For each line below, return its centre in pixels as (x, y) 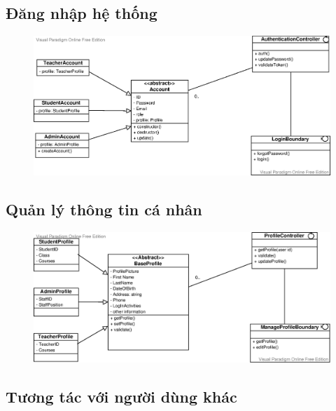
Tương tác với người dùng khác (121, 396)
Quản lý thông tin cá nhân (104, 209)
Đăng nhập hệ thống (82, 13)
